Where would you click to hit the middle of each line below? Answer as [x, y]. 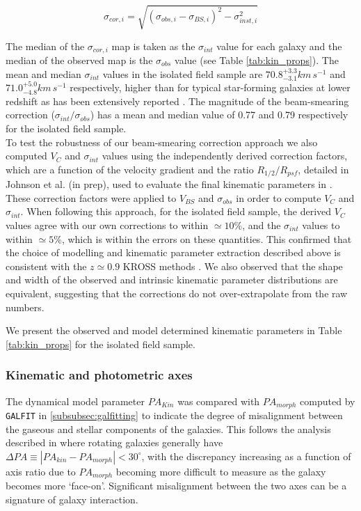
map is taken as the [153, 46]
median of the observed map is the [79, 60]
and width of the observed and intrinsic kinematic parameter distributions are [172, 280]
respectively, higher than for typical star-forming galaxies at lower [210, 87]
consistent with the [46, 266]
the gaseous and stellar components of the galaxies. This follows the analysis [168, 429]
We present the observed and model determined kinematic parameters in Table [174, 330]
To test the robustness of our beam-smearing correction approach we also [162, 142]
